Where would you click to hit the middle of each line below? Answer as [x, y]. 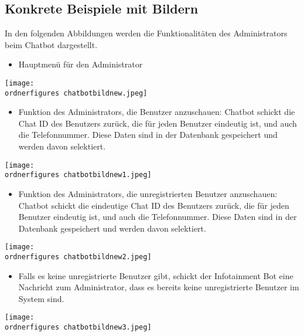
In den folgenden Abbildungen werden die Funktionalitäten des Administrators [146, 33]
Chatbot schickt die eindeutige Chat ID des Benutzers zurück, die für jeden [154, 205]
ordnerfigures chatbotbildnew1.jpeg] [78, 175]
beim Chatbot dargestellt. [51, 44]
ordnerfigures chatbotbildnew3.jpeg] [78, 327]
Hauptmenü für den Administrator [81, 64]
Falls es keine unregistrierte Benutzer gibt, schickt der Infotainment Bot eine [156, 275]
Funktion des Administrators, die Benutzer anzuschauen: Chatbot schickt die [157, 112]
